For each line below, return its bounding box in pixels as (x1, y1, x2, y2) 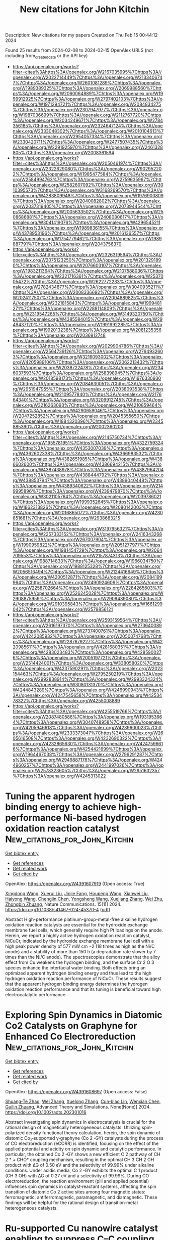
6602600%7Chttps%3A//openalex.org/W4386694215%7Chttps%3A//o (12, 461, 162, 467)
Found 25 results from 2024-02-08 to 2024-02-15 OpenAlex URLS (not (5, 47, 153, 54)
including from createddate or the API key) (5, 53, 88, 60)
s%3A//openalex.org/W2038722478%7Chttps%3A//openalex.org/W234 (12, 364, 163, 370)
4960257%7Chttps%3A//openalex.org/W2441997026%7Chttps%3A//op (12, 762, 164, 768)
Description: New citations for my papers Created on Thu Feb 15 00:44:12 (5, 32, 158, 38)
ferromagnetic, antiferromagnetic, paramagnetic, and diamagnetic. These (5, 1194, 157, 1200)
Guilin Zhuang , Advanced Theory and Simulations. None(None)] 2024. (5, 1103, 151, 1110)
